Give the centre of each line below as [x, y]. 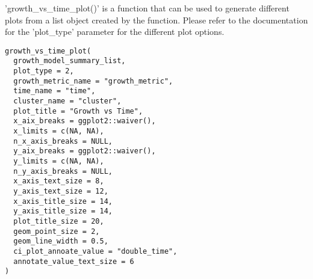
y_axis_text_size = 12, [61, 191]
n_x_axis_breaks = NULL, [63, 141]
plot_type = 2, [44, 71]
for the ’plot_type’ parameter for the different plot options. [115, 32]
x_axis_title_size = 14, [63, 201]
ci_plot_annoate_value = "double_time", [95, 251]
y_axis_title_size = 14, [63, 211]
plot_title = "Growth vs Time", [78, 111]
